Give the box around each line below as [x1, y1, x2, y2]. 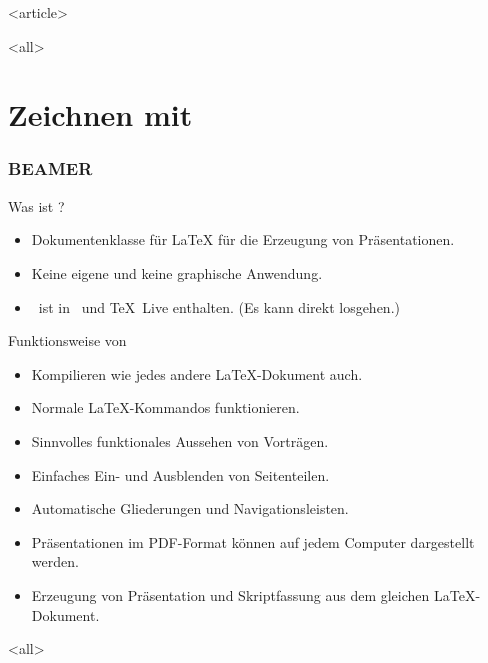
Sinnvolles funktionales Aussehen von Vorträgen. [31, 430, 329, 451]
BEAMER [8, 156, 93, 181]
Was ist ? [8, 195, 65, 216]
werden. [31, 551, 79, 572]
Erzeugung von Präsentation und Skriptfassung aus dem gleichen [31, 584, 430, 605]
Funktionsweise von [8, 330, 127, 351]
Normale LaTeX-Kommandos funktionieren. [31, 397, 300, 418]
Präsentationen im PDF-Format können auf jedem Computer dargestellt [31, 531, 475, 552]
